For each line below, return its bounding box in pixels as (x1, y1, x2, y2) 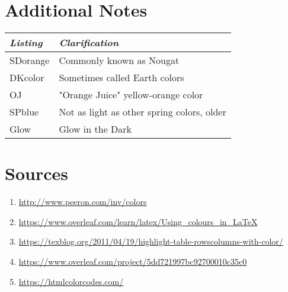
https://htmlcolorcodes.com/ (18, 275, 124, 287)
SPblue (9, 105, 39, 119)
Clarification (59, 36, 119, 50)
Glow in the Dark (59, 122, 132, 136)
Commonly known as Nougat (59, 53, 180, 68)
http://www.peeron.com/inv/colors (18, 195, 147, 208)
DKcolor (9, 70, 44, 85)
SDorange (9, 53, 50, 68)
